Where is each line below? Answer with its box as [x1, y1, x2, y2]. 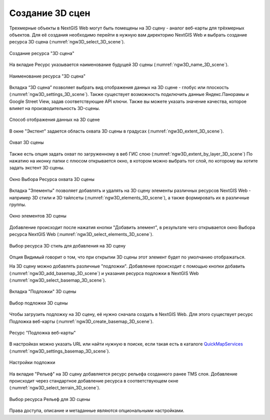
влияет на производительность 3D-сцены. [9, 105, 100, 111]
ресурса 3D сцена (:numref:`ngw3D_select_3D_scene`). [9, 39, 125, 45]
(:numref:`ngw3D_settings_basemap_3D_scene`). [9, 348, 110, 354]
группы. [9, 201, 26, 207]
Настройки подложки [9, 359, 55, 365]
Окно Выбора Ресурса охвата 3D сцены [9, 176, 95, 182]
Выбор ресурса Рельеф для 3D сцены [9, 396, 90, 402]
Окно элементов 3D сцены [9, 213, 67, 219]
